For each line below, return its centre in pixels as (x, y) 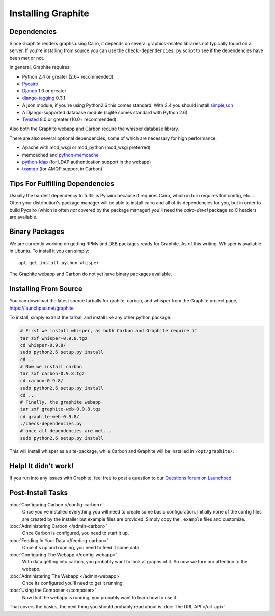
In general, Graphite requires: (40, 67)
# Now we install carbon (51, 367)
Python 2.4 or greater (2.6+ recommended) (68, 76)
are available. (23, 217)
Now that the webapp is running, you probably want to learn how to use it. (100, 597)
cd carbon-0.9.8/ (42, 381)
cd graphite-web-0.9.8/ (50, 416)
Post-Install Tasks (39, 492)
